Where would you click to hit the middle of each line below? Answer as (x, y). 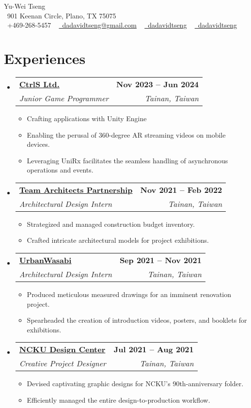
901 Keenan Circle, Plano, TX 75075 (62, 15)
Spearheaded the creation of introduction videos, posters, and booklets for (137, 320)
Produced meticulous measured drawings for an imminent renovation (129, 294)
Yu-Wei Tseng (25, 6)
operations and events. (60, 170)
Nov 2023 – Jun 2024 (158, 84)
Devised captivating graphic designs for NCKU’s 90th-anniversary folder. (135, 384)
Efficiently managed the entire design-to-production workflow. (118, 400)
